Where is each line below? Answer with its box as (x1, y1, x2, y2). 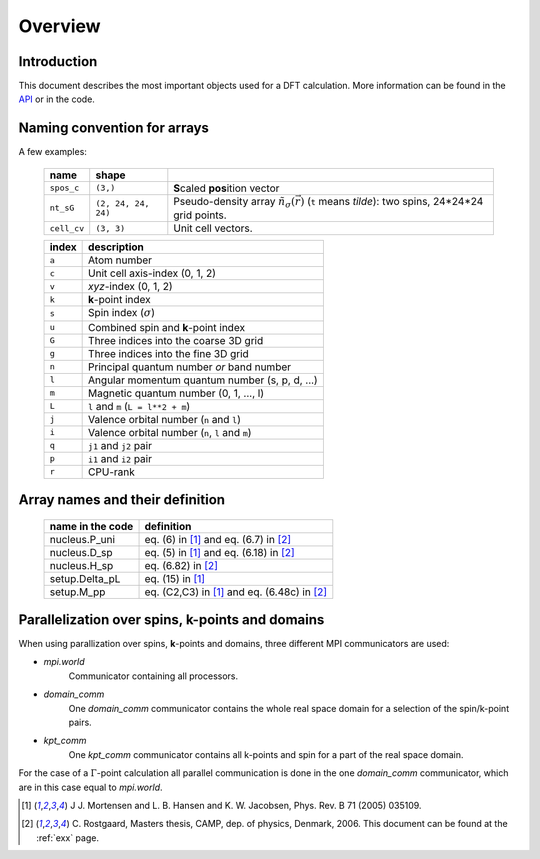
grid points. (173, 208, 227, 222)
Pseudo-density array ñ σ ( (173, 194, 296, 210)
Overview (18, 15, 101, 37)
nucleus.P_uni (49, 532, 115, 546)
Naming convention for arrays (18, 120, 210, 137)
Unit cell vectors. (173, 221, 254, 235)
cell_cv (49, 223, 85, 234)
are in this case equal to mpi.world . (18, 781, 164, 793)
